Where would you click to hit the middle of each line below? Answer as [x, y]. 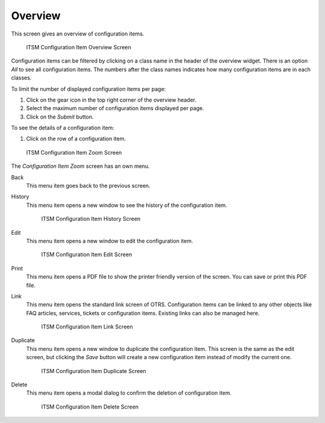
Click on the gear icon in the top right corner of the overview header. [111, 100]
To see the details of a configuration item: [63, 128]
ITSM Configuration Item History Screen [91, 219]
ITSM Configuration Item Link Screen [87, 327]
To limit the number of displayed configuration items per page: [88, 89]
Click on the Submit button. [60, 117]
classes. [21, 78]
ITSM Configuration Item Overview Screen [79, 47]
